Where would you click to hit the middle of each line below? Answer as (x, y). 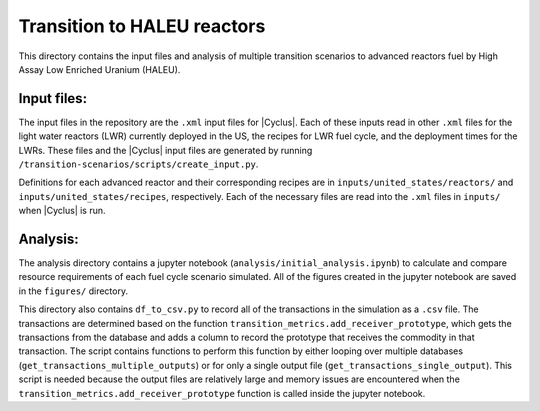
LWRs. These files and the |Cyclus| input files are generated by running (165, 150)
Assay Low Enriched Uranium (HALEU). (99, 69)
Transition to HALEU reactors (142, 26)
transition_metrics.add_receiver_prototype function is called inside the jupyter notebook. (222, 393)
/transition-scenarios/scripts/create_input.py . (138, 164)
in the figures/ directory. (73, 291)
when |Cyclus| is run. (62, 211)
